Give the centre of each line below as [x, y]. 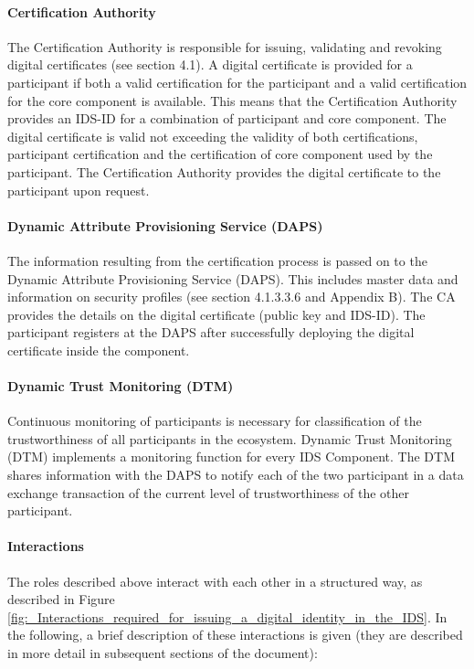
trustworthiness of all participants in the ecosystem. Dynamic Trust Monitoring [230, 438]
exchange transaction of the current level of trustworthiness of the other [208, 492]
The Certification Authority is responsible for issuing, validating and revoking [225, 46]
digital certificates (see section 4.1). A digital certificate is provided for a [210, 64]
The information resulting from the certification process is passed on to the [217, 260]
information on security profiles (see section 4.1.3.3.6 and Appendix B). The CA [232, 297]
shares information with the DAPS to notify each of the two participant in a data [236, 475]
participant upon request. [79, 190]
